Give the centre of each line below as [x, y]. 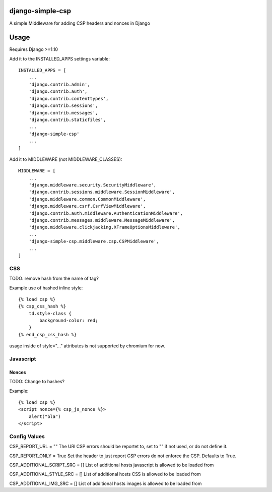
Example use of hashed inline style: [46, 288]
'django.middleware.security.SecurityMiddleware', [92, 185]
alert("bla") [45, 416]
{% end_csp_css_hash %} [48, 334]
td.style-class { [50, 313]
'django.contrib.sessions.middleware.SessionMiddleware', [102, 192]
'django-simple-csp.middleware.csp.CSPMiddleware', [94, 241]
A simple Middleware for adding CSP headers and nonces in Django [80, 23]
